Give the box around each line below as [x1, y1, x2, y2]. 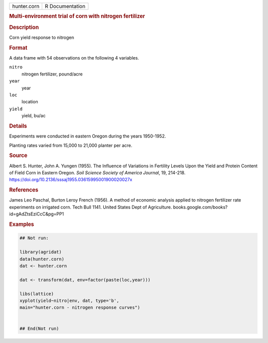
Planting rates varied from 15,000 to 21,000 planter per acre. [9, 142, 133, 148]
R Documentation [45, 3, 85, 9]
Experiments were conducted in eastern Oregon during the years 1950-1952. [9, 133, 166, 139]
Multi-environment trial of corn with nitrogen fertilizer [9, 13, 145, 20]
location [21, 99, 38, 105]
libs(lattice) [19, 291, 54, 296]
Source [9, 152, 28, 159]
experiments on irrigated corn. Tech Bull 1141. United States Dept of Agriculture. [9, 204, 172, 210]
